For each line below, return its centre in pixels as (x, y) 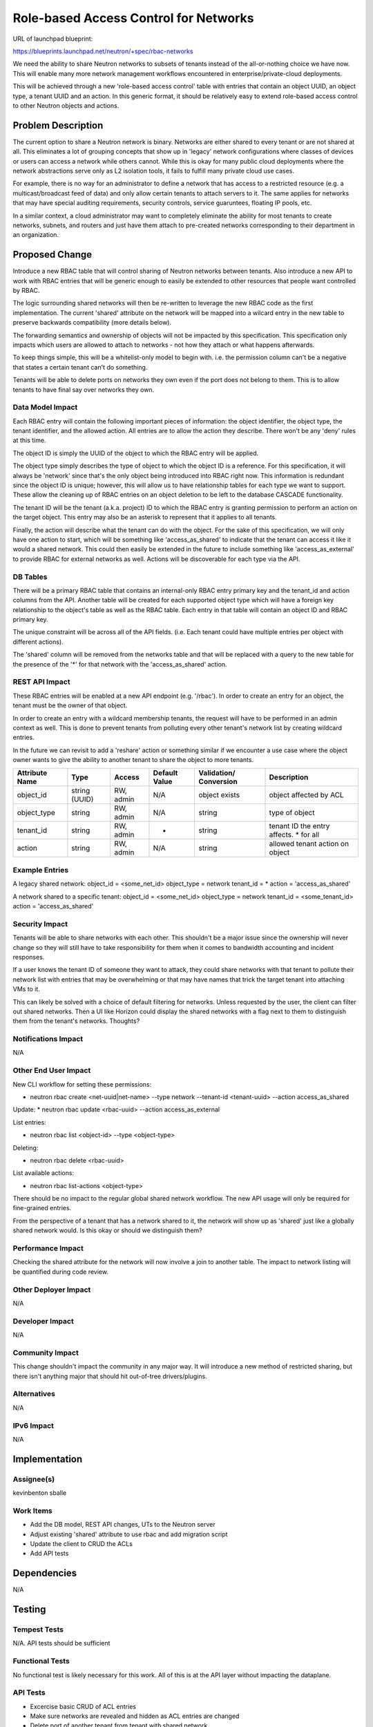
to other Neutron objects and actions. (66, 105)
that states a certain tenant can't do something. (80, 367)
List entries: (29, 1122)
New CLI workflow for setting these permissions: (82, 1084)
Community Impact (46, 1353)
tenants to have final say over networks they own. (84, 390)
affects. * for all (294, 834)
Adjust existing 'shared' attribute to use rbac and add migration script (129, 1534)
